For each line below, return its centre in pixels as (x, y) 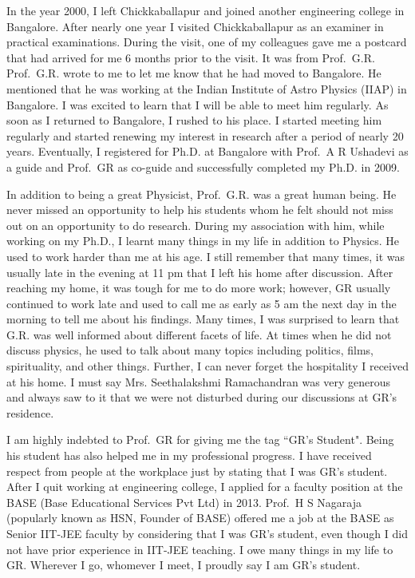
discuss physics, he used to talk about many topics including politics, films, (190, 350)
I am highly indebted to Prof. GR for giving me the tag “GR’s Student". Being (200, 439)
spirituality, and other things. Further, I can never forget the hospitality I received (207, 366)
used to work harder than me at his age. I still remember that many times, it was (206, 256)
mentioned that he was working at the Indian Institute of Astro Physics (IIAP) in (207, 88)
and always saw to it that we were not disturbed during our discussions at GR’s (202, 397)
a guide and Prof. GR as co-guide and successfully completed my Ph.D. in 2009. (203, 166)
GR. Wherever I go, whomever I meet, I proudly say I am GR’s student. (184, 565)
